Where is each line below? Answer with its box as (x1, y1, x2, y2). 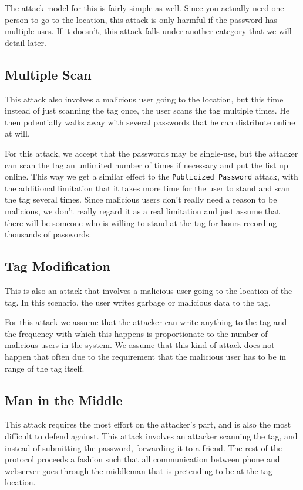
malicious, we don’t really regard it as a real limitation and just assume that (5, 204, 280, 217)
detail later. (5, 36, 46, 48)
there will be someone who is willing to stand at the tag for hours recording (5, 216, 277, 229)
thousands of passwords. (5, 228, 92, 240)
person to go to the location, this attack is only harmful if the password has (5, 13, 278, 25)
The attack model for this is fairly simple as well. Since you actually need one (5, 2, 284, 14)
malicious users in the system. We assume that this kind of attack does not (5, 339, 275, 351)
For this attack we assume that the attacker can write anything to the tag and (5, 316, 287, 328)
